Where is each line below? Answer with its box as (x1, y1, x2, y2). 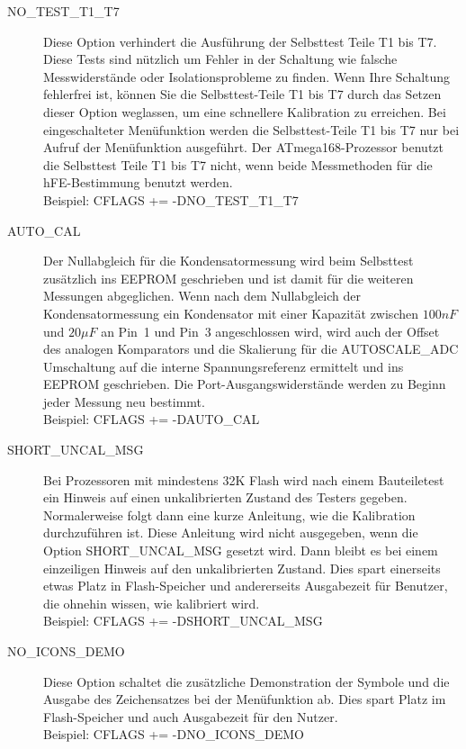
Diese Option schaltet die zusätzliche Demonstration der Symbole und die (43, 672, 450, 690)
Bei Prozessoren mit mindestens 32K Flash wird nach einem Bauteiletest (43, 470, 444, 489)
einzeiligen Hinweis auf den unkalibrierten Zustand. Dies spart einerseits (43, 558, 441, 577)
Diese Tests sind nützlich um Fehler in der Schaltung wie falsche (43, 50, 398, 68)
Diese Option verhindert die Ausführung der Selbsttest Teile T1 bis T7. (43, 32, 437, 50)
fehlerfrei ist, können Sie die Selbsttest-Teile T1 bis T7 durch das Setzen (43, 85, 442, 104)
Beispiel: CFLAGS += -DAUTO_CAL (43, 410, 260, 429)
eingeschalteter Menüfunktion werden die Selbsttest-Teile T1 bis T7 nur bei (43, 120, 460, 139)
